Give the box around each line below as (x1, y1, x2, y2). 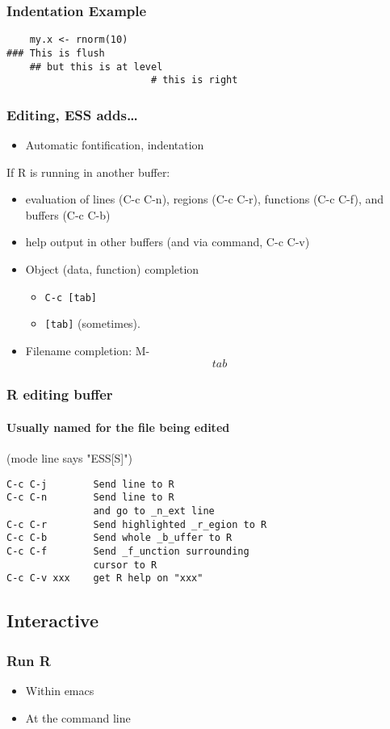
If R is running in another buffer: (6, 163, 170, 180)
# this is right (150, 74, 238, 86)
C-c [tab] (44, 291, 98, 304)
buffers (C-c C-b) (25, 206, 111, 223)
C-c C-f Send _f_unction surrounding (6, 546, 250, 558)
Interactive (6, 608, 99, 633)
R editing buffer (6, 384, 113, 404)
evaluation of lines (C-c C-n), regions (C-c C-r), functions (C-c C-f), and (25, 191, 384, 207)
